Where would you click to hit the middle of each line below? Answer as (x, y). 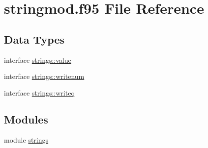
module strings (26, 139)
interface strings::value (38, 60)
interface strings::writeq (39, 92)
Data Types (34, 39)
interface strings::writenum (44, 76)
